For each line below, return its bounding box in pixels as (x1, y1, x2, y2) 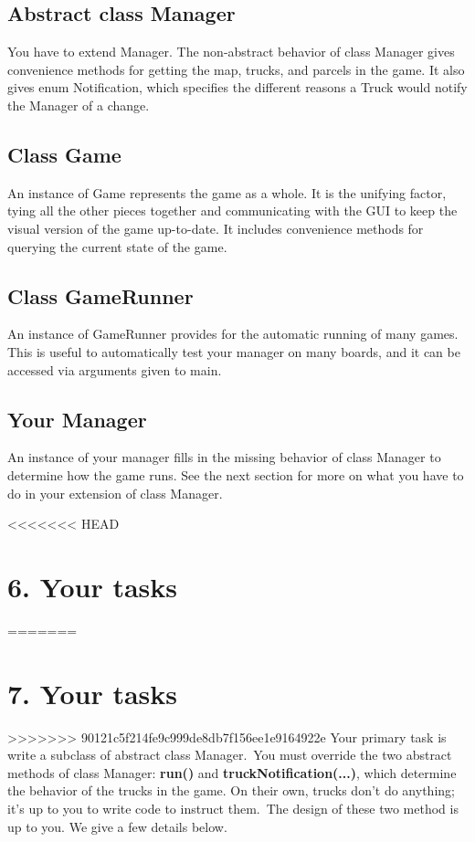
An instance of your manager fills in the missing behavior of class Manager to (7, 447, 441, 467)
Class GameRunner (7, 281, 194, 310)
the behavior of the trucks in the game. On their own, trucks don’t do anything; (7, 781, 455, 800)
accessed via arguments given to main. (7, 360, 222, 379)
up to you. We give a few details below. (7, 816, 227, 836)
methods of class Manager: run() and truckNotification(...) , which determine (7, 763, 457, 782)
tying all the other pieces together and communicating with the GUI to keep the (7, 201, 458, 220)
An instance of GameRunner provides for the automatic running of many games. (7, 324, 459, 343)
